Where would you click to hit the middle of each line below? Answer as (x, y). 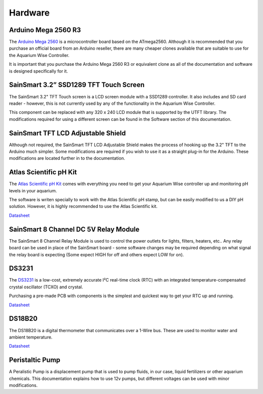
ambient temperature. (31, 337)
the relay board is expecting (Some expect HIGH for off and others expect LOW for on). (96, 254)
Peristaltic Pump (35, 360)
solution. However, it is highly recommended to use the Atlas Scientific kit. (83, 206)
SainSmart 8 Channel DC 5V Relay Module (74, 229)
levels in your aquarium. (33, 190)
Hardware (29, 13)
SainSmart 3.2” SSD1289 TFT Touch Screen (77, 85)
